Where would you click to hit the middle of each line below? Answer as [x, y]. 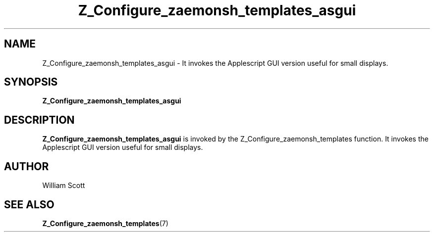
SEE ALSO [29, 204]
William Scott [64, 186]
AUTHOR [27, 166]
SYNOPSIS [31, 82]
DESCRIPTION [39, 120]
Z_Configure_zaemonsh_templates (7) [105, 223]
